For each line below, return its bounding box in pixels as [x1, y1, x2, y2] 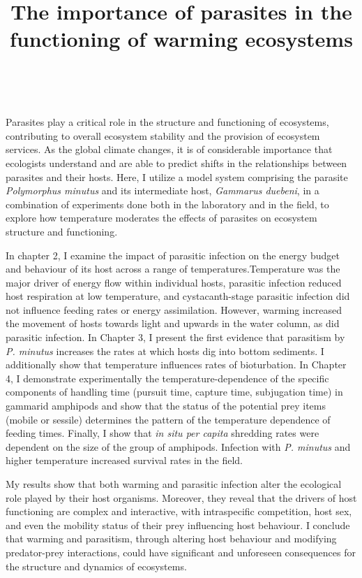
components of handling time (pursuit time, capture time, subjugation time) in [6, 384, 343, 399]
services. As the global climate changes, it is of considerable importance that [6, 142, 333, 157]
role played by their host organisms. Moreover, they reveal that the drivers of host [6, 490, 357, 505]
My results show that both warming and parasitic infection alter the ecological [6, 477, 342, 491]
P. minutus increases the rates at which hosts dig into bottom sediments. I [6, 343, 324, 358]
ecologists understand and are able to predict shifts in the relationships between [6, 155, 347, 170]
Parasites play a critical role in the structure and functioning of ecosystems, [6, 115, 329, 129]
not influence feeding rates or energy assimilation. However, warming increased [6, 302, 342, 317]
